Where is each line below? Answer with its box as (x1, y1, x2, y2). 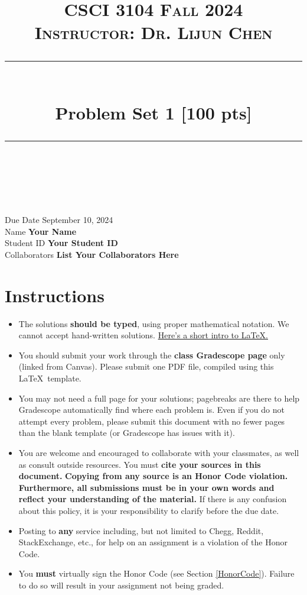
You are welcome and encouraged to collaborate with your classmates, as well (18, 446, 299, 458)
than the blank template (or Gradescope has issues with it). (18, 426, 235, 439)
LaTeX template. (18, 372, 81, 384)
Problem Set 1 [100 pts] (55, 100, 252, 124)
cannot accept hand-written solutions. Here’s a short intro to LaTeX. (18, 329, 269, 341)
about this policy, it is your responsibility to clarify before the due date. (18, 504, 279, 516)
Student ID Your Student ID (5, 237, 118, 249)
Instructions (5, 283, 104, 307)
